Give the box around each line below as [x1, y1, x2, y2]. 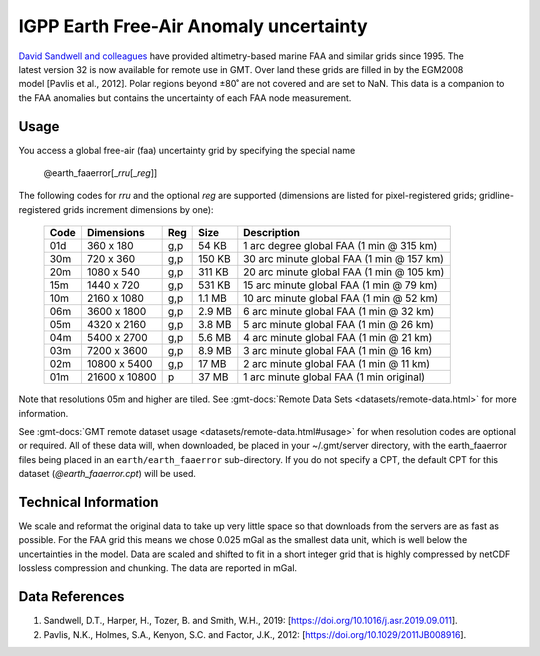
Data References [18, 588, 125, 605]
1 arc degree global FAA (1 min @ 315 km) [243, 239, 438, 253]
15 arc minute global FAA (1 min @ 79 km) [243, 278, 438, 292]
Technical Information [18, 493, 159, 510]
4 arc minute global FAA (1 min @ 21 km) [243, 331, 433, 345]
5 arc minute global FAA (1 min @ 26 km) [243, 318, 435, 332]
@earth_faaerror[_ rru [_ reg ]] [43, 167, 158, 179]
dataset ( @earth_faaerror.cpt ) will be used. [18, 468, 197, 480]
